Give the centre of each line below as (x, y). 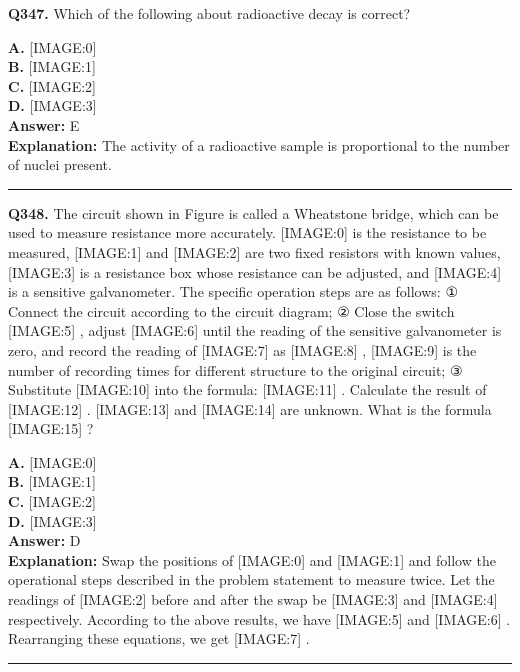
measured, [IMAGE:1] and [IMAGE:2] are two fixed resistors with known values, (254, 251)
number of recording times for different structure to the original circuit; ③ (235, 369)
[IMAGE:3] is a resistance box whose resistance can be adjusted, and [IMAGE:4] (255, 271)
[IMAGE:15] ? (51, 428)
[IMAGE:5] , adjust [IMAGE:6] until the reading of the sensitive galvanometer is (255, 330)
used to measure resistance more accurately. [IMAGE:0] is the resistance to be (247, 232)
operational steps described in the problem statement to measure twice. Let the (251, 579)
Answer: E (44, 124)
